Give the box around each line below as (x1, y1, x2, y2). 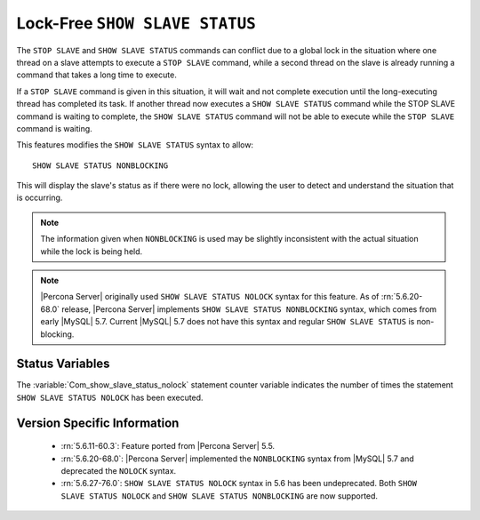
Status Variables (16, 356, 110, 372)
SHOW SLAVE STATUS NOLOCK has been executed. (16, 392, 204, 403)
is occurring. (16, 192, 63, 204)
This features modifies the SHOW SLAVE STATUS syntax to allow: (16, 140, 253, 150)
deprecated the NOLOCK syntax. (60, 466, 177, 476)
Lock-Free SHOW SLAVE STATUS (16, 13, 257, 33)
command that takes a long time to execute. (16, 69, 177, 80)
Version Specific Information (16, 415, 180, 430)
